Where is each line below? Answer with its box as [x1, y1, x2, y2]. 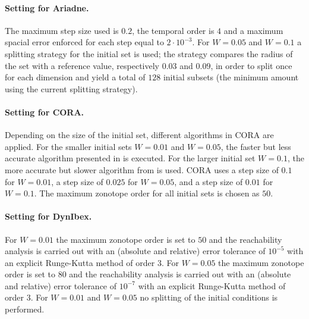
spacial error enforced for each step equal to [5, 36, 164, 48]
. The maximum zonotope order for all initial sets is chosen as [34, 187, 260, 199]
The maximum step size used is [5, 24, 119, 36]
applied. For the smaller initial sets [5, 140, 132, 152]
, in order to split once [210, 59, 292, 71]
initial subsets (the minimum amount [163, 71, 299, 83]
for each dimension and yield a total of [5, 71, 146, 83]
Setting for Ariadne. [5, 1, 89, 14]
